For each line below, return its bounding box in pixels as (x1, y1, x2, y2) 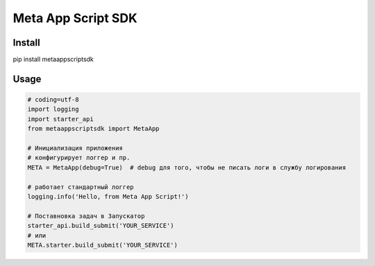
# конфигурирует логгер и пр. (27, 154, 131, 162)
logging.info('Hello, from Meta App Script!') (27, 193, 189, 200)
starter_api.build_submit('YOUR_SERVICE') (27, 222, 174, 230)
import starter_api (27, 115, 94, 123)
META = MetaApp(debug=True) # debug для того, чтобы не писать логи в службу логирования (27, 163, 347, 171)
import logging (27, 105, 79, 114)
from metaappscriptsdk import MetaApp (27, 125, 160, 133)
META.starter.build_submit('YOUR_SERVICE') (27, 241, 178, 249)
